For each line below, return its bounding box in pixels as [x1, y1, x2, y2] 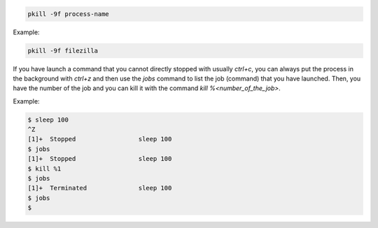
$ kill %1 [27, 164, 62, 173]
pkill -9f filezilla [27, 46, 98, 55]
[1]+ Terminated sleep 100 [27, 184, 172, 192]
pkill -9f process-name [27, 10, 110, 17]
